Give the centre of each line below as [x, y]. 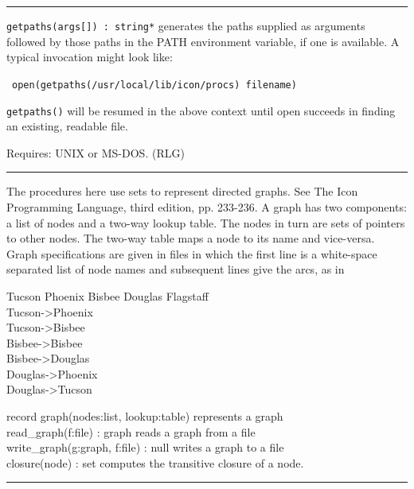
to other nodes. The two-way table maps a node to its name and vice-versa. [191, 238]
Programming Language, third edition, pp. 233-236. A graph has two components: [207, 206]
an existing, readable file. [67, 126]
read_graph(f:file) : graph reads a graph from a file [131, 431]
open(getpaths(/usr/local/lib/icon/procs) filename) [154, 85]
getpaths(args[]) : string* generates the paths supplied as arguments [186, 25]
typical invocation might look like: [90, 57]
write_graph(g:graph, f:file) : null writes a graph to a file [145, 447]
